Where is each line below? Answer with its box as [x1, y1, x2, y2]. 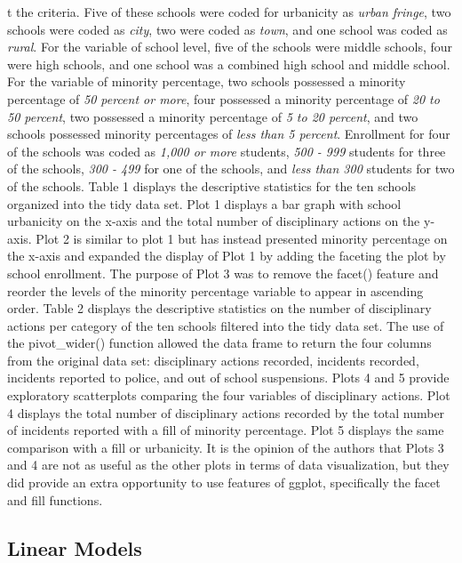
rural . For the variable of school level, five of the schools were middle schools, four [7, 37, 453, 56]
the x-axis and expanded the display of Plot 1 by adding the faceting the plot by [7, 246, 446, 265]
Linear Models [7, 534, 142, 561]
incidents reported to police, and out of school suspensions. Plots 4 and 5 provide [7, 368, 450, 387]
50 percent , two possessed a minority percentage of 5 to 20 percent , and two [7, 107, 418, 125]
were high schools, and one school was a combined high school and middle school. [7, 54, 450, 73]
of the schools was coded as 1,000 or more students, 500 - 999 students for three [7, 141, 446, 160]
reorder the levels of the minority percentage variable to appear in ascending [7, 281, 424, 300]
